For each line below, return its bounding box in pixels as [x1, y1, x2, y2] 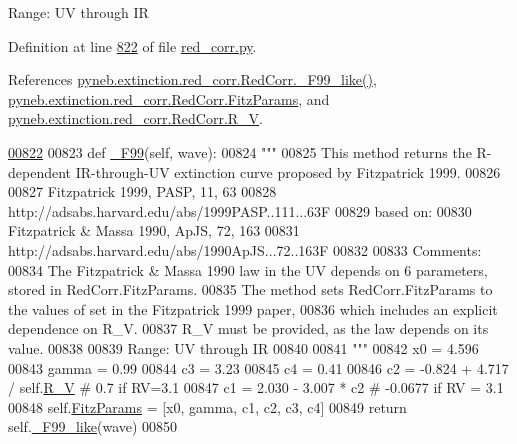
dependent [8, 161, 72, 182]
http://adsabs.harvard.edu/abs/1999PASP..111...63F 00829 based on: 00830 [8, 200, 472, 221]
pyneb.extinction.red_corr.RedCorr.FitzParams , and [8, 88, 330, 109]
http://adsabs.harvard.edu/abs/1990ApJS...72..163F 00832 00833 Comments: [8, 239, 482, 260]
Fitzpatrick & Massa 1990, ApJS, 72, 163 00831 [8, 220, 300, 241]
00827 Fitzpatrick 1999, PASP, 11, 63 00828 [8, 181, 277, 202]
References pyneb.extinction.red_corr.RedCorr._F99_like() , [8, 69, 377, 90]
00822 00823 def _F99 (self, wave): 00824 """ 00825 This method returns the [8, 141, 472, 162]
